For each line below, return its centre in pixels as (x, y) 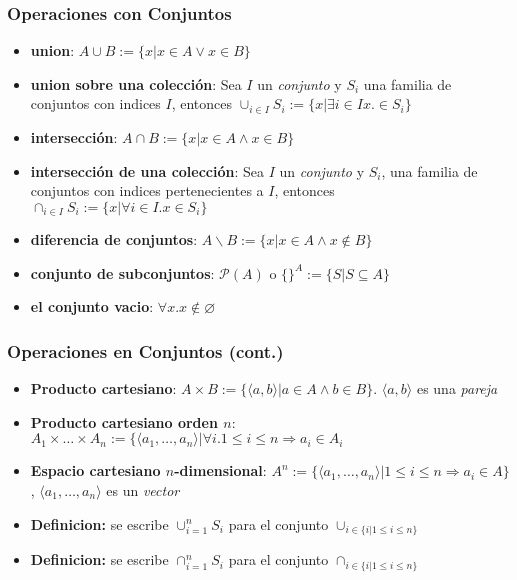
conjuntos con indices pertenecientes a (147, 190)
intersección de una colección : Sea (147, 170)
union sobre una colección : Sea (136, 83)
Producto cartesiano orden (124, 421)
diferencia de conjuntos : (114, 239)
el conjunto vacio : (92, 306)
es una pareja (457, 388)
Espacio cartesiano (95, 470)
